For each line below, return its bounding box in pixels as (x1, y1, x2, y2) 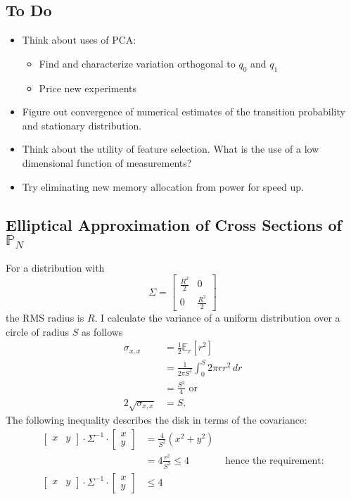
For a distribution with (6, 260, 105, 274)
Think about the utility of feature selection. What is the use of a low (22, 141, 319, 156)
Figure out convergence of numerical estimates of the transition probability (22, 104, 345, 119)
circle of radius (6, 324, 69, 339)
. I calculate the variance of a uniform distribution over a (94, 310, 340, 324)
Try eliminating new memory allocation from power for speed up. (22, 179, 304, 194)
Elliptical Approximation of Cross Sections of (6, 213, 342, 235)
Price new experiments (39, 80, 136, 95)
